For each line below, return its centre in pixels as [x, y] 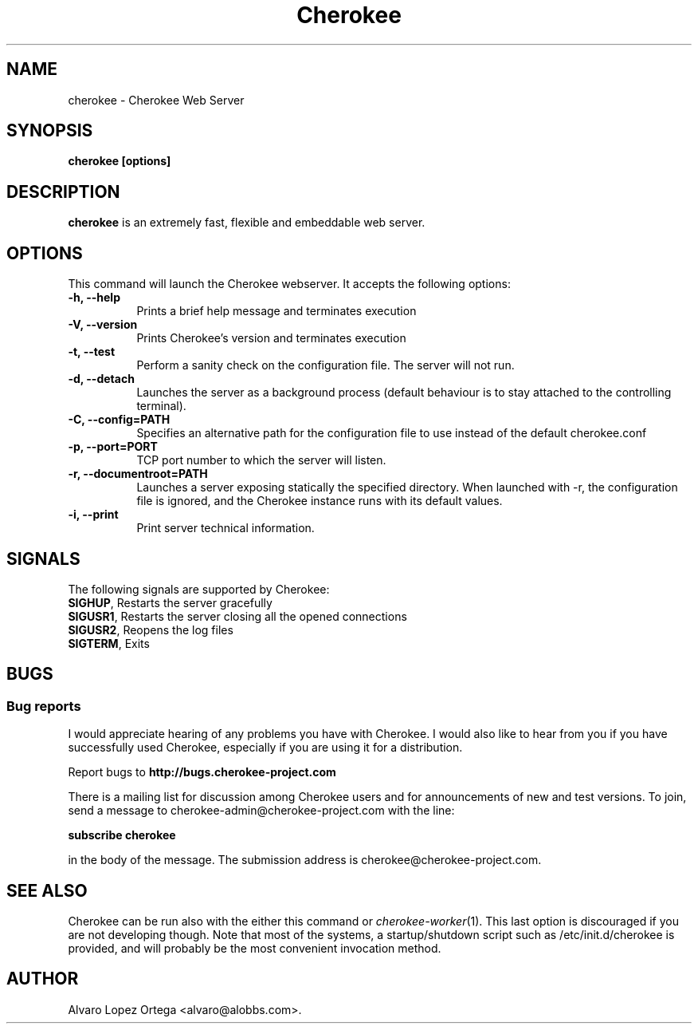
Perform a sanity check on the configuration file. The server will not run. [325, 365]
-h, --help [94, 298]
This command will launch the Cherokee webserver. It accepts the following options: [289, 284]
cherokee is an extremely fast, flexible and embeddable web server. [247, 223]
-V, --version [103, 325]
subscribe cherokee [122, 835]
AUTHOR [43, 979]
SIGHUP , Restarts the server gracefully [170, 602]
